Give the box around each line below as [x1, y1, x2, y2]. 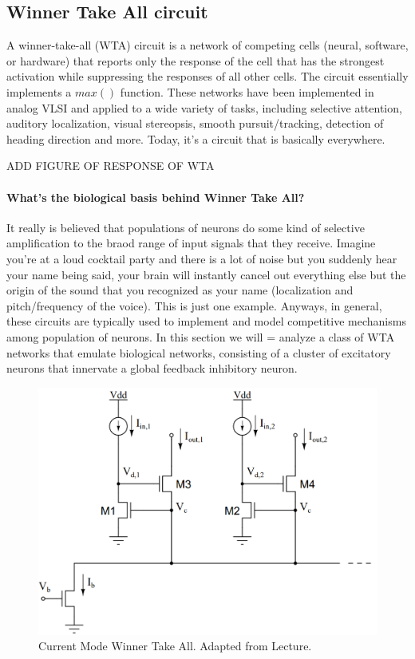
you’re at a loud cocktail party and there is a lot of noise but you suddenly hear [6, 250, 397, 266]
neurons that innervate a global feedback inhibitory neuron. [6, 360, 298, 377]
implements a [6, 83, 72, 100]
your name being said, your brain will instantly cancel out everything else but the [6, 266, 406, 282]
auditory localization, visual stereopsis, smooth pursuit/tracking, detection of [6, 115, 384, 132]
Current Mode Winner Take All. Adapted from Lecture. [38, 637, 312, 654]
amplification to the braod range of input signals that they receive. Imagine [6, 235, 376, 251]
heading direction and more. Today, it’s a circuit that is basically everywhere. [6, 130, 385, 147]
